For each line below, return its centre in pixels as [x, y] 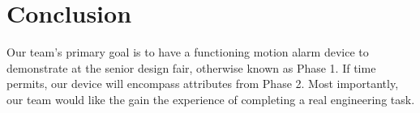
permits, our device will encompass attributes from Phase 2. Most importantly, [203, 84]
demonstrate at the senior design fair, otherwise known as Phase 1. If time [191, 67]
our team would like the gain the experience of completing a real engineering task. [211, 99]
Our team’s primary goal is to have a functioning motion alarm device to [188, 52]
